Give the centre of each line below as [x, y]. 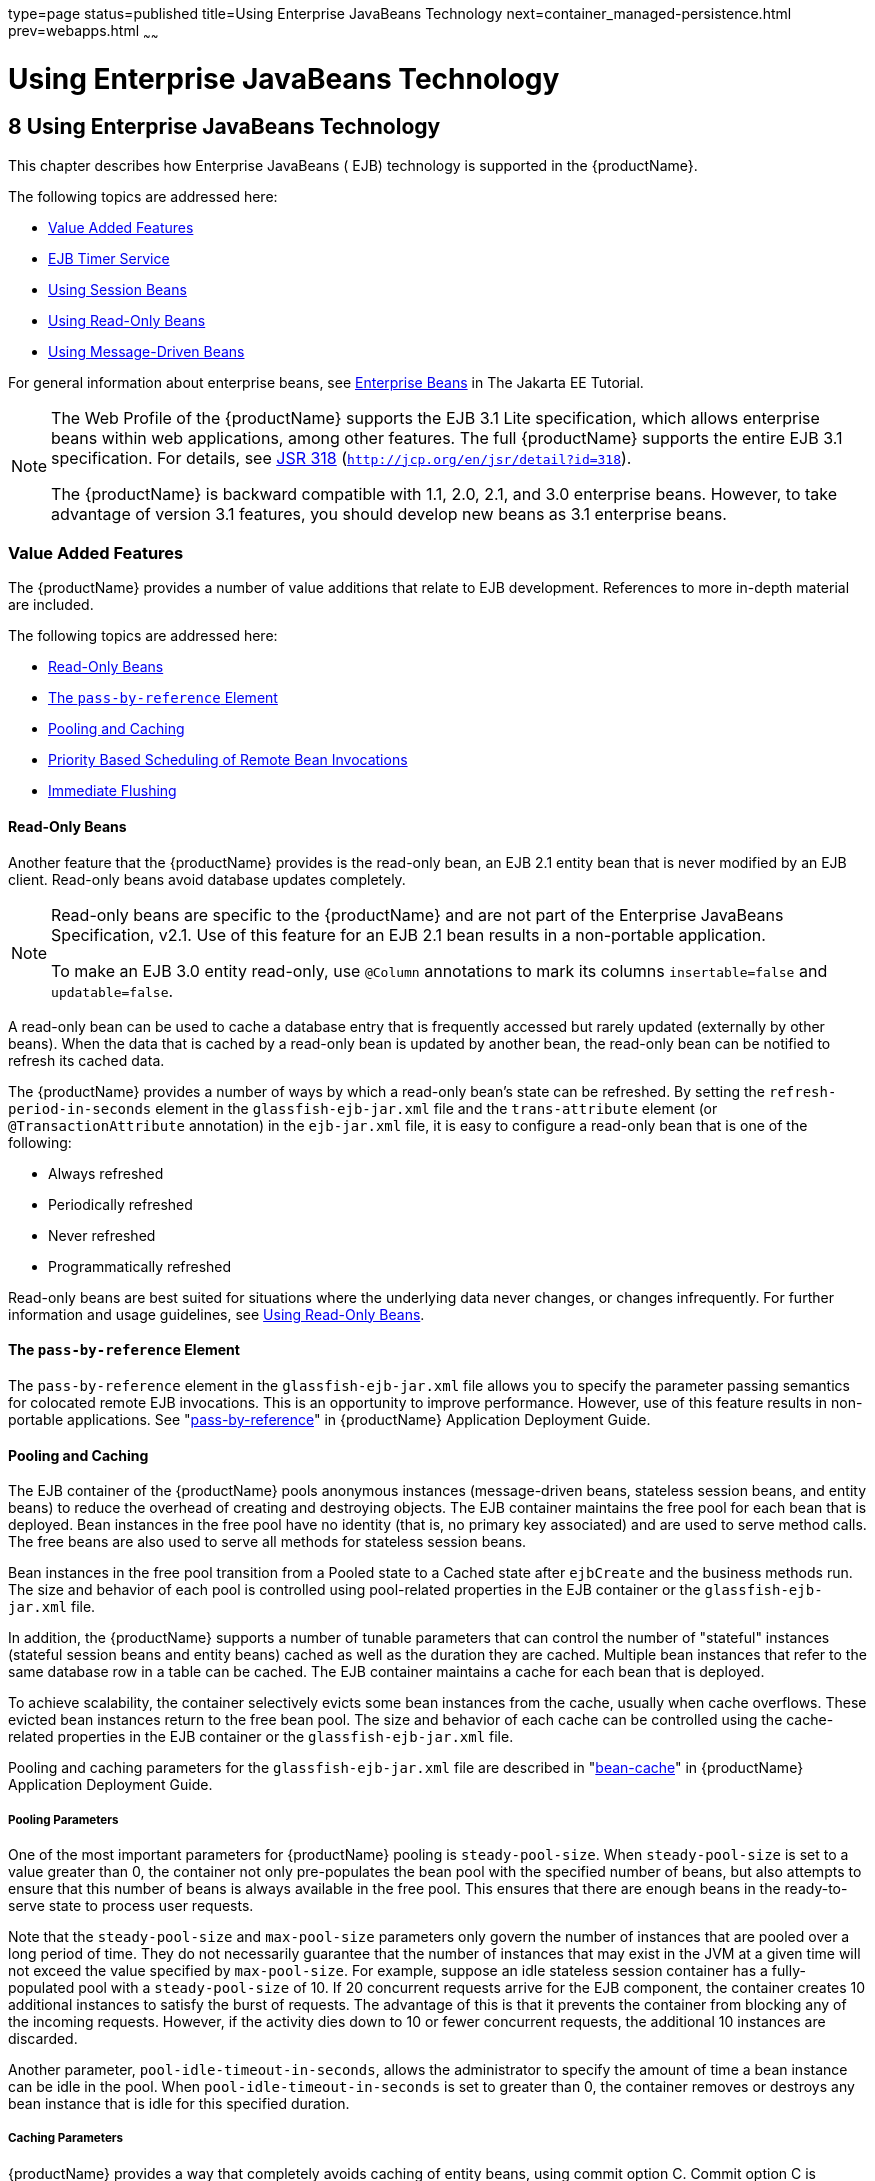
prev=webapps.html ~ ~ [83, 32]
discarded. [43, 2038]
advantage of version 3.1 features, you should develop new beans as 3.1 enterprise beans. [389, 513]
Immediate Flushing [112, 791]
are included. [51, 605]
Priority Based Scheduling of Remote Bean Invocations [228, 760]
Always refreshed [106, 1173]
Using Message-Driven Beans [146, 351]
